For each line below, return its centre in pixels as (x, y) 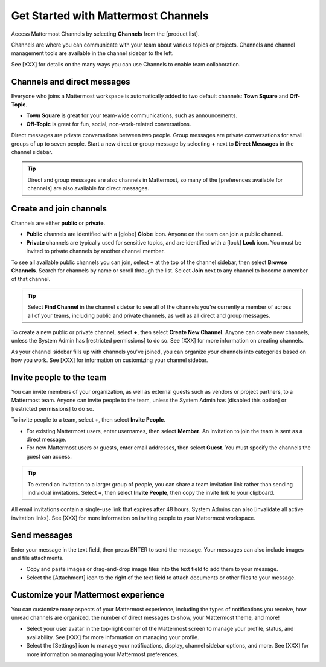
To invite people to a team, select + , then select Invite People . (88, 420)
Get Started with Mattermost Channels (110, 16)
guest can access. (49, 456)
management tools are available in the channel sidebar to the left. (92, 53)
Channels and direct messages (71, 82)
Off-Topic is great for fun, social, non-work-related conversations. (109, 124)
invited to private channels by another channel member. (96, 251)
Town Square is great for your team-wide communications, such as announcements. (132, 115)
